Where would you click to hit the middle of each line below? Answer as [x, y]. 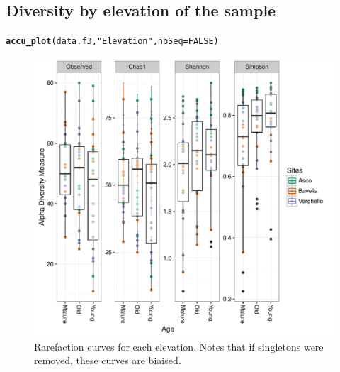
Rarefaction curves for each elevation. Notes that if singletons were [179, 346]
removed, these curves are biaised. [108, 360]
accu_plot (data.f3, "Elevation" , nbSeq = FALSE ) [112, 42]
